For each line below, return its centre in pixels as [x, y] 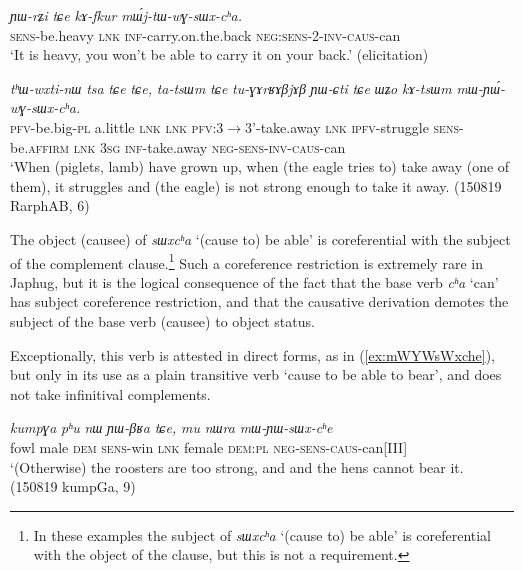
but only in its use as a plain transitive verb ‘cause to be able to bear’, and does [256, 374]
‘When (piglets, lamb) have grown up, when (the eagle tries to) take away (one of [260, 166]
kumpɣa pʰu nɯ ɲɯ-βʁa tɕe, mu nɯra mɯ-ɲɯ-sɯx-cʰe [171, 427]
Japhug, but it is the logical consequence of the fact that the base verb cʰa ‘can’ [254, 281]
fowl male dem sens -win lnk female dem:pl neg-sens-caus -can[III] [209, 446]
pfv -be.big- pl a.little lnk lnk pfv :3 [117, 126]
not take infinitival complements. [110, 393]
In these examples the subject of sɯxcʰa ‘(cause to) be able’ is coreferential [262, 534]
